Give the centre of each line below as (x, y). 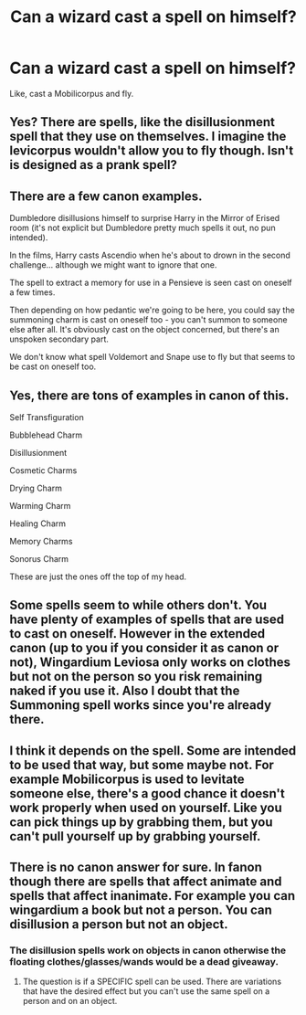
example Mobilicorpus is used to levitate (127, 779)
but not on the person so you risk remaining (136, 677)
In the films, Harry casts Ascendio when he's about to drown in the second (150, 255)
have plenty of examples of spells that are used (147, 620)
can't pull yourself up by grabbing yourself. (135, 836)
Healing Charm (38, 523)
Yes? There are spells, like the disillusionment (142, 122)
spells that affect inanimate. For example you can (152, 896)
